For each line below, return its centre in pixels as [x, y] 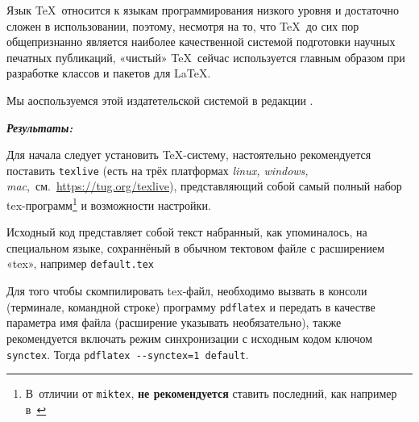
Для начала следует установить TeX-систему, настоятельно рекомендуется [189, 155]
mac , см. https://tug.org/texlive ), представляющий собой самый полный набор [204, 186]
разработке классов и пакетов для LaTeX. [109, 73]
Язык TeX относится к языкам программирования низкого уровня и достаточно [203, 10]
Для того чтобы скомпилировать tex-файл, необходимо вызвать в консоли [187, 291]
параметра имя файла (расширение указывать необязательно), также [174, 322]
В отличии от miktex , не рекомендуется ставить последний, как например [211, 393]
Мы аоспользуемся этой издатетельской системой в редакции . [160, 100]
